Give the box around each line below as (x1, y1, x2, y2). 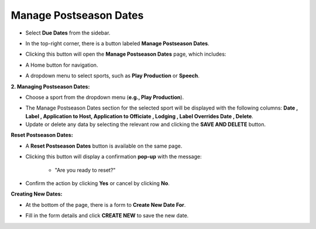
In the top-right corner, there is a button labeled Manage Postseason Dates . (25, 40, 210, 47)
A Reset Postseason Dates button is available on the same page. (25, 142, 183, 149)
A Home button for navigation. (25, 61, 98, 69)
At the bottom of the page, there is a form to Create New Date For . (25, 201, 186, 208)
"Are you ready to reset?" (54, 166, 116, 173)
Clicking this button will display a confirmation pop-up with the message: (25, 153, 202, 160)
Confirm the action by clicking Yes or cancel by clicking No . (25, 180, 170, 187)
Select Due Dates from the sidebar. (25, 29, 111, 36)
